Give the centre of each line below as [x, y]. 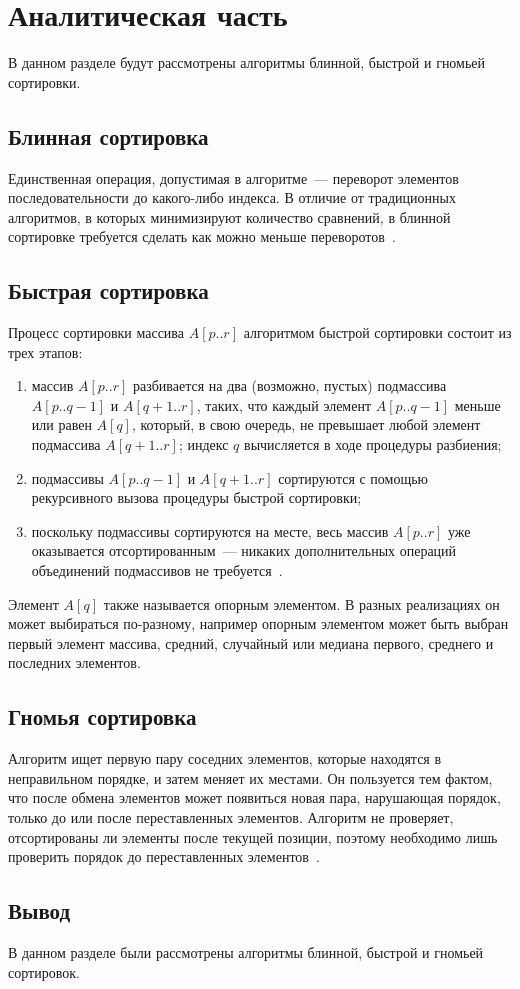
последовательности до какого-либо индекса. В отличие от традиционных [232, 197]
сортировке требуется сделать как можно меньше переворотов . [202, 236]
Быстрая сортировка [108, 290]
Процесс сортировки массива [96, 332]
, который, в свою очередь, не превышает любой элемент [306, 424]
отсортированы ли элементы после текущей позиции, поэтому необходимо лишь [253, 836]
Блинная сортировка [108, 135]
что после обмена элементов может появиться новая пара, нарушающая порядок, [254, 797]
